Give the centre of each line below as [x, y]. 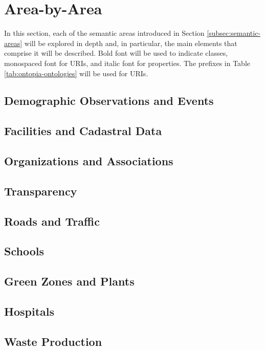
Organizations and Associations [89, 161]
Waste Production [53, 341]
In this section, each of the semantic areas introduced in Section [104, 33]
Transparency [41, 191]
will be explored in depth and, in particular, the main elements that [131, 43]
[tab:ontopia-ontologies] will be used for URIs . [76, 73]
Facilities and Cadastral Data [83, 131]
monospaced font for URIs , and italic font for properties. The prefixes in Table [127, 63]
